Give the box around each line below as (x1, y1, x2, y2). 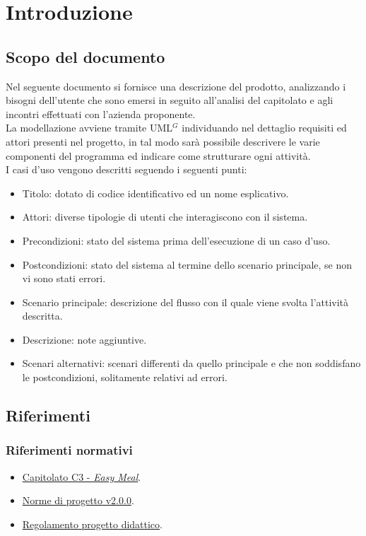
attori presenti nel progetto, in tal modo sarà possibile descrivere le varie (6, 134, 320, 148)
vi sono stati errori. (22, 271, 106, 286)
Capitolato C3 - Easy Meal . (22, 469, 141, 484)
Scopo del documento (6, 45, 165, 67)
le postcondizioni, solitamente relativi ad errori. (22, 370, 228, 385)
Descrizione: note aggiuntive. (22, 332, 147, 346)
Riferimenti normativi (6, 441, 133, 459)
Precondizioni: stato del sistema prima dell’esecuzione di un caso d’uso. (22, 233, 331, 247)
